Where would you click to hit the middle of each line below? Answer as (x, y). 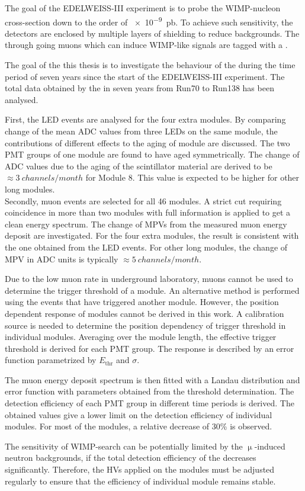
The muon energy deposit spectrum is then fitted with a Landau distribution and (152, 379)
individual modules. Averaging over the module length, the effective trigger (141, 337)
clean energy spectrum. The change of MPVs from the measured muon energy (146, 224)
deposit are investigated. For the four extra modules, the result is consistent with (152, 235)
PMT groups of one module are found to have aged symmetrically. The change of (152, 154)
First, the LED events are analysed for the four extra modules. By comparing (145, 119)
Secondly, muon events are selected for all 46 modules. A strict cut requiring (143, 200)
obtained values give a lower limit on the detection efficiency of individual (139, 414)
